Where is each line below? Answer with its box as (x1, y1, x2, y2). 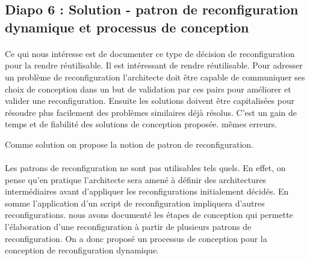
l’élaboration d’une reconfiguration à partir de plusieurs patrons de (5, 220, 252, 233)
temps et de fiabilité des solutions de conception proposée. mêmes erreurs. (5, 118, 277, 130)
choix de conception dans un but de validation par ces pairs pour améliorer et (5, 82, 291, 95)
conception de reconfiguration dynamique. (5, 244, 160, 256)
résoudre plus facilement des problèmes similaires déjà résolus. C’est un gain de (5, 106, 297, 118)
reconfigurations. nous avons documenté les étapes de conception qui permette (5, 208, 293, 221)
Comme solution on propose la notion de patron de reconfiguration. (5, 138, 253, 150)
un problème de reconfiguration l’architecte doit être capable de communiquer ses (5, 70, 305, 83)
